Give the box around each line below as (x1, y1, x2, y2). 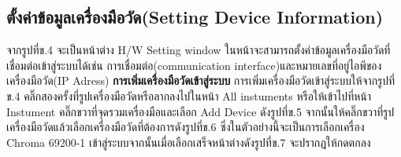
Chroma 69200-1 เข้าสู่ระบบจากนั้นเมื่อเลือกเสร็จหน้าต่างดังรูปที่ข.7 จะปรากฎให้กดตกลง (6, 133, 371, 150)
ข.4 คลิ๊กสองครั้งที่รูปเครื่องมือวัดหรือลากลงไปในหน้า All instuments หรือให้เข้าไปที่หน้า (6, 87, 372, 104)
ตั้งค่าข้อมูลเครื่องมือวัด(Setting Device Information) (6, 5, 384, 29)
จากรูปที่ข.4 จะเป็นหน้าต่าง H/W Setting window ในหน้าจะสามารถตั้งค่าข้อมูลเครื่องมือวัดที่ (6, 42, 391, 58)
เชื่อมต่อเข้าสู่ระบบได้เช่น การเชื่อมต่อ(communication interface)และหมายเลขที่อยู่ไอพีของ (6, 57, 382, 73)
